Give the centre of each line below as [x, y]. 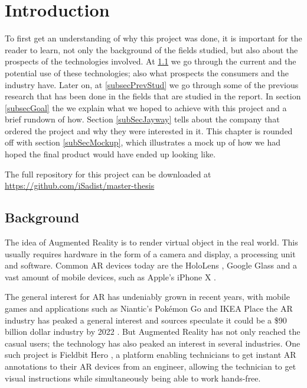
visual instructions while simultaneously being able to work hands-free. [133, 378]
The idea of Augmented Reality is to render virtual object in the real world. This [151, 242]
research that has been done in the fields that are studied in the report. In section [153, 96]
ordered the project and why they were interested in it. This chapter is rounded [149, 130]
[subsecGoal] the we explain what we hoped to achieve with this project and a [146, 107]
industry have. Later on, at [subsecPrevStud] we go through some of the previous [152, 84]
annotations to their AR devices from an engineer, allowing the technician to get [151, 366]
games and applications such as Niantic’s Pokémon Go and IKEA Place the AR [149, 308]
